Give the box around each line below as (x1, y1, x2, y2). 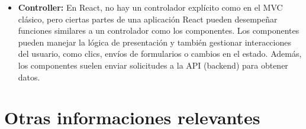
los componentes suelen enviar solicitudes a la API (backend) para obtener (18, 59, 288, 71)
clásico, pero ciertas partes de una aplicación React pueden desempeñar (18, 12, 278, 25)
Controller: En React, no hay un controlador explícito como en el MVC (18, 1, 283, 13)
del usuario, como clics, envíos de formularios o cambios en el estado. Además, (18, 47, 302, 60)
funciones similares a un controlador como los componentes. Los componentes (18, 24, 299, 37)
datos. (18, 70, 40, 83)
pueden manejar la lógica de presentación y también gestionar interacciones (18, 36, 291, 48)
